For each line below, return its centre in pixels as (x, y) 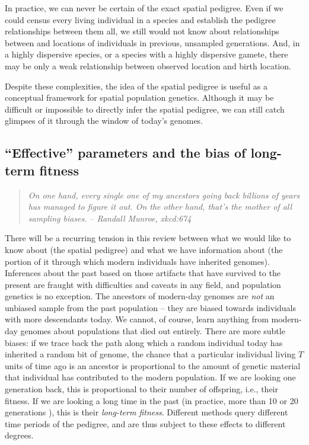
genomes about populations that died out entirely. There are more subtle (153, 331)
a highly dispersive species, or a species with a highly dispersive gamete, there (146, 54)
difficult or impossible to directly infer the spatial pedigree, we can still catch (145, 109)
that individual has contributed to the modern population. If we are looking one (150, 377)
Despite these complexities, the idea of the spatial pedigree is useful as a (136, 86)
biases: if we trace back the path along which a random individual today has (144, 342)
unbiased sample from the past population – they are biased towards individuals (151, 307)
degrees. (19, 435)
